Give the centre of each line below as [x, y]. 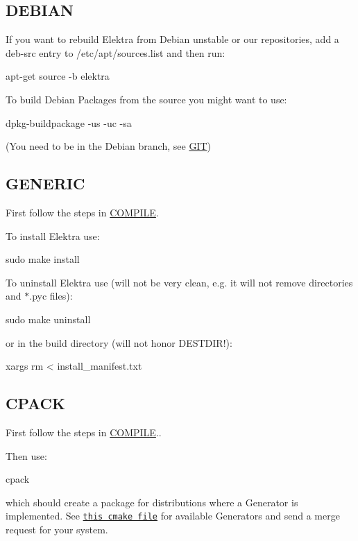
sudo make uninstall [48, 319]
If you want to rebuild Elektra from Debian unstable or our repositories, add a [172, 39]
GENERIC [45, 183]
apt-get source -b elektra [58, 76]
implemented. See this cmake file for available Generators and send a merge [173, 516]
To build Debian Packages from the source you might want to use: [146, 99]
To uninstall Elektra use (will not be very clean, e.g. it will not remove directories [179, 282]
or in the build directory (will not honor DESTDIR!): [119, 342]
